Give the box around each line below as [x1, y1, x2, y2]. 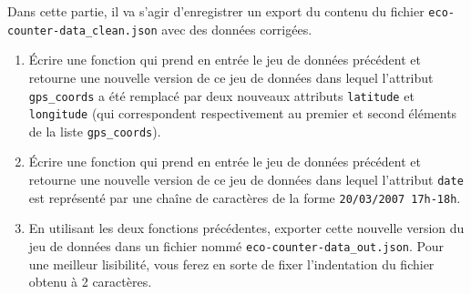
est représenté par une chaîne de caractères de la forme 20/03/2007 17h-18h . [28, 188, 461, 207]
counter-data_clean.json [7, 24, 158, 37]
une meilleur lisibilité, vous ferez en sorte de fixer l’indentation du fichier [28, 254, 435, 273]
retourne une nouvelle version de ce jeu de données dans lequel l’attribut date [28, 170, 464, 189]
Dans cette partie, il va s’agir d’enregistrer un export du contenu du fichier [7, 2, 425, 20]
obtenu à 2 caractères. [28, 272, 152, 291]
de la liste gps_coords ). [28, 121, 161, 140]
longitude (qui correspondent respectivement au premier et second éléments [28, 104, 457, 123]
